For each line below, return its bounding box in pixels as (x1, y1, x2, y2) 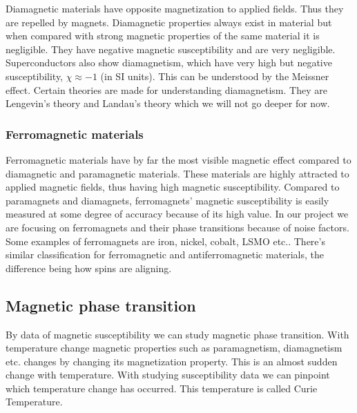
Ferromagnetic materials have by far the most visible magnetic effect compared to (6, 152, 351, 166)
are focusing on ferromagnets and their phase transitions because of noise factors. (6, 220, 349, 234)
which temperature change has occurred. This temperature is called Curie (6, 381, 318, 395)
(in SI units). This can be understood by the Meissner (100, 68, 329, 83)
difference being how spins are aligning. (6, 260, 172, 275)
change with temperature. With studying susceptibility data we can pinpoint (6, 367, 330, 382)
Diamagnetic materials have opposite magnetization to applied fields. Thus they (6, 1, 344, 15)
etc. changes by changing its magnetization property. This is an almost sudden (6, 354, 338, 368)
